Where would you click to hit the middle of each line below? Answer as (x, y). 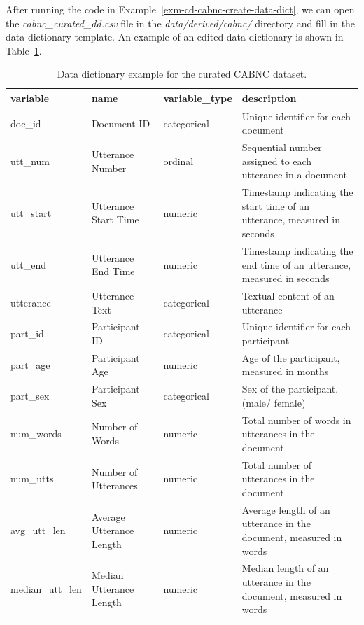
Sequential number (282, 147)
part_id (27, 333)
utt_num (30, 161)
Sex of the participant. (290, 389)
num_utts (32, 478)
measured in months (285, 371)
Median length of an (285, 568)
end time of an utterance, (296, 264)
